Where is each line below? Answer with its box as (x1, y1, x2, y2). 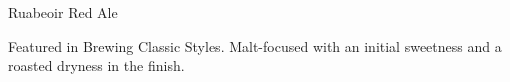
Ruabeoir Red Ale (8, 2, 118, 22)
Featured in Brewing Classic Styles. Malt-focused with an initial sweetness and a (8, 35, 502, 56)
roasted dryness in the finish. (8, 55, 185, 76)
